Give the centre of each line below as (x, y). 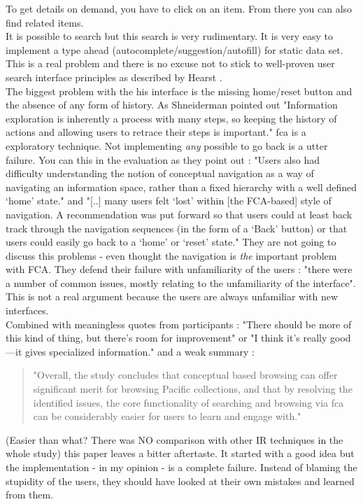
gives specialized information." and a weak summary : (140, 351)
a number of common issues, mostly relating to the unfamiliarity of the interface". (181, 282)
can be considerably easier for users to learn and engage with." (167, 416)
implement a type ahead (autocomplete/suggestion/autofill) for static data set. (175, 49)
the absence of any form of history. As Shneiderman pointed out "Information (172, 105)
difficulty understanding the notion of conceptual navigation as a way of (160, 173)
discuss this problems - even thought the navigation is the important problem (171, 255)
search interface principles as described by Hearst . (114, 77)
